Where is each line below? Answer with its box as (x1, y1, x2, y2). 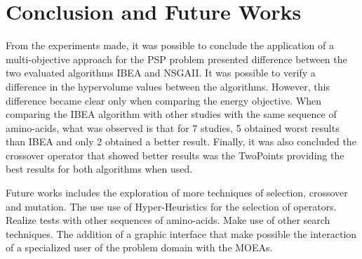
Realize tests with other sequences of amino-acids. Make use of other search (6, 213, 330, 227)
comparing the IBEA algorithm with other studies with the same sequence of (6, 107, 337, 121)
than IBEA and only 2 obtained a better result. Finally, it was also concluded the (6, 134, 356, 149)
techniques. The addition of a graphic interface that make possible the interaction (6, 226, 357, 241)
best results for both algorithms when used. (6, 161, 193, 176)
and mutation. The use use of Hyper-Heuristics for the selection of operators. (6, 199, 337, 213)
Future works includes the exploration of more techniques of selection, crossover (6, 185, 348, 200)
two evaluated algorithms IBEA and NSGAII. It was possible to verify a (6, 65, 316, 80)
